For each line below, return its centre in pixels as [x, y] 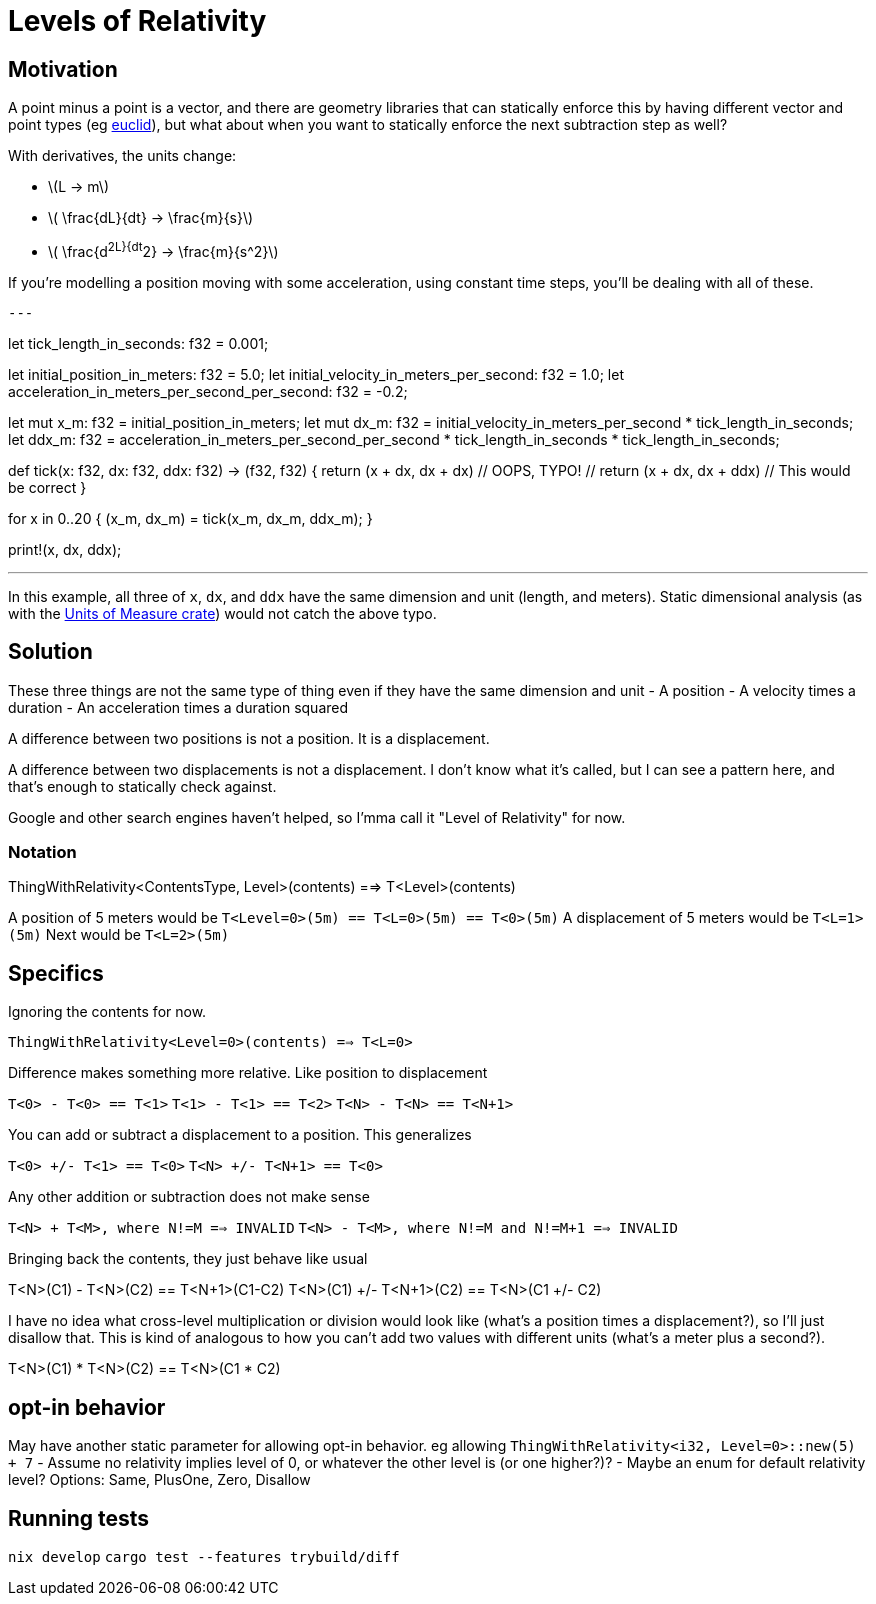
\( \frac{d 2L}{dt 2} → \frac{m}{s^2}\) [163, 250]
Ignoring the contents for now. [107, 1012]
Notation [42, 852]
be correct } [47, 487]
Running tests [79, 1518]
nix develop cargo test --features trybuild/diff [204, 1556]
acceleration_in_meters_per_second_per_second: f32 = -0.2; [208, 391]
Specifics [56, 973]
